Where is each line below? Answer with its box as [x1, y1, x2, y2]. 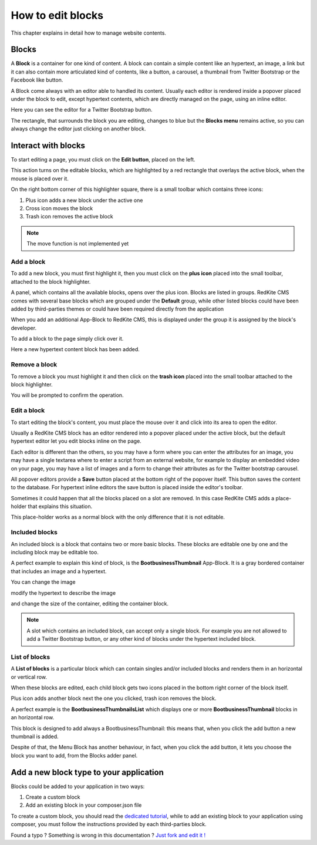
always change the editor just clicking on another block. [11, 125, 146, 132]
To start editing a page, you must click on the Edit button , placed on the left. [11, 156, 196, 163]
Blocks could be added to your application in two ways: [11, 783, 145, 790]
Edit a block [11, 406, 45, 415]
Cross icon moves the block [25, 205, 93, 212]
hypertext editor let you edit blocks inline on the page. [11, 437, 142, 445]
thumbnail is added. [11, 733, 59, 740]
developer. [11, 324, 37, 331]
